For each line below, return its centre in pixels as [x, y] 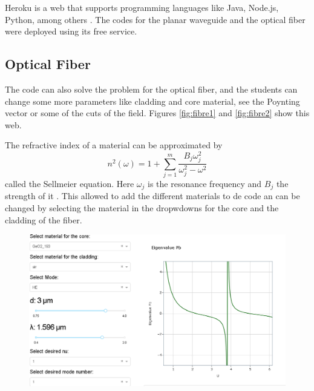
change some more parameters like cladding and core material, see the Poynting [152, 101]
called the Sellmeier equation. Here [70, 183]
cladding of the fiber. [44, 219]
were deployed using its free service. [71, 31]
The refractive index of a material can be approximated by [114, 145]
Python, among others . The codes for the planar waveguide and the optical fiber [155, 19]
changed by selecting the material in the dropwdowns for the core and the [142, 208]
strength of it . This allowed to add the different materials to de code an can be [152, 196]
